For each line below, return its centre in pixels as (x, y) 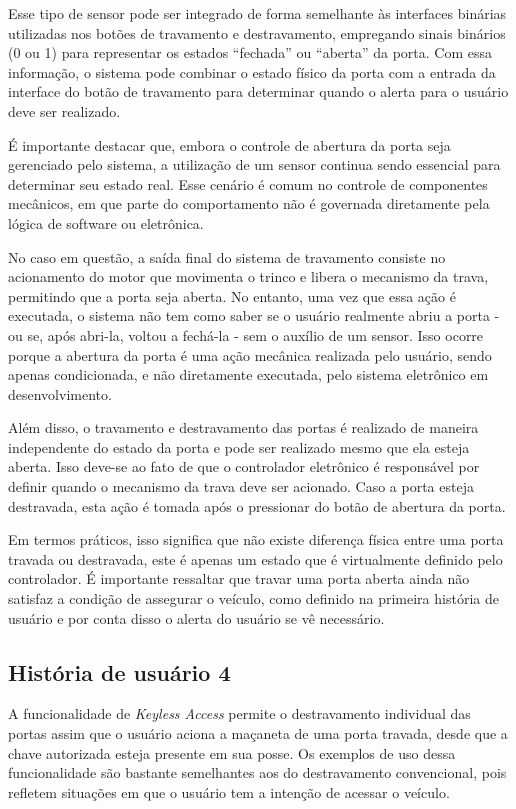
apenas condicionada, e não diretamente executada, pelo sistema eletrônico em (248, 374)
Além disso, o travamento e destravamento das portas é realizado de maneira (243, 427)
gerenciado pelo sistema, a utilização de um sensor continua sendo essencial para (254, 164)
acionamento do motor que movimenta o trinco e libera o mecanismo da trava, (248, 276)
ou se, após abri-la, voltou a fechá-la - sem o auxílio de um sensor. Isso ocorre (246, 334)
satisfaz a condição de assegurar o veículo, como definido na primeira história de (253, 598)
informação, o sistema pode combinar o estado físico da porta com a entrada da (252, 71)
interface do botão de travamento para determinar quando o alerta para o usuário (258, 91)
